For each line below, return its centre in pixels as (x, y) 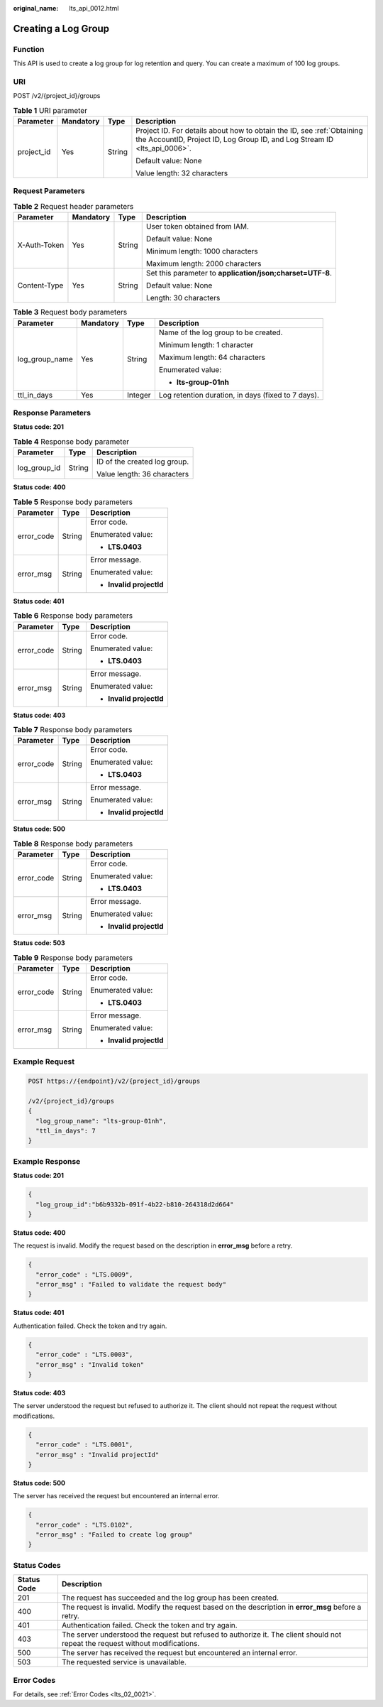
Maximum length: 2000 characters (204, 264)
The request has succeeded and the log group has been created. (170, 1598)
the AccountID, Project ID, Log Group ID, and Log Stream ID (235, 140)
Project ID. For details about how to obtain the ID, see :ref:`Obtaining (249, 131)
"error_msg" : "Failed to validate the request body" (131, 1285)
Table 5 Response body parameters (73, 502)
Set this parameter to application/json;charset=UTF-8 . (239, 273)
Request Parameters (49, 191)
